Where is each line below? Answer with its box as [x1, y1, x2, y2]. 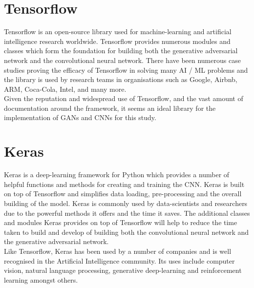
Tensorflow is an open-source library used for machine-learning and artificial [4, 26, 232, 37]
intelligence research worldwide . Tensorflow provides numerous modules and [4, 36, 231, 46]
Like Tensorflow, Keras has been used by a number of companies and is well [4, 246, 232, 256]
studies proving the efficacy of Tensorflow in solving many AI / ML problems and [4, 64, 248, 75]
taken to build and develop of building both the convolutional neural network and [4, 226, 249, 237]
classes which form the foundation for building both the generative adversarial [4, 45, 238, 56]
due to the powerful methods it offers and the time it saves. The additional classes [4, 207, 250, 218]
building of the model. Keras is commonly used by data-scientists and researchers [4, 198, 248, 208]
